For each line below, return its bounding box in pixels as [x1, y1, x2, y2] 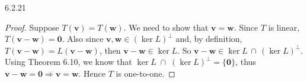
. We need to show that [123, 21, 209, 33]
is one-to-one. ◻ [116, 67, 175, 79]
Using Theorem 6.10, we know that [5, 55, 132, 68]
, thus [235, 55, 256, 68]
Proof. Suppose [5, 21, 59, 33]
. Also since [62, 32, 104, 45]
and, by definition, [175, 32, 242, 45]
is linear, [268, 21, 300, 33]
